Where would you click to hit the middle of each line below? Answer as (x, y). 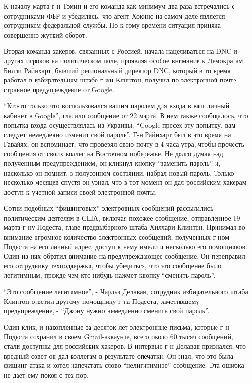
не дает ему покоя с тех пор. (46, 374)
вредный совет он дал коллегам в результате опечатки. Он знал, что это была (118, 355)
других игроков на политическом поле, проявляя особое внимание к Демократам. (125, 60)
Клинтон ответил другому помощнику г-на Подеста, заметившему (102, 301)
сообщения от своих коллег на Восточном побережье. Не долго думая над (114, 153)
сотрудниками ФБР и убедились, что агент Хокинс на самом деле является (115, 15)
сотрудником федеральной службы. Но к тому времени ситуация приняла (112, 25)
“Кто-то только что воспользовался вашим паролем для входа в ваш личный (117, 106)
